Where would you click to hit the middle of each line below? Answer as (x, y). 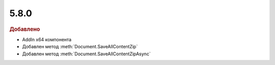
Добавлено (25, 29)
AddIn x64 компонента (47, 39)
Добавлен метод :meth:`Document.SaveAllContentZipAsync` (87, 54)
